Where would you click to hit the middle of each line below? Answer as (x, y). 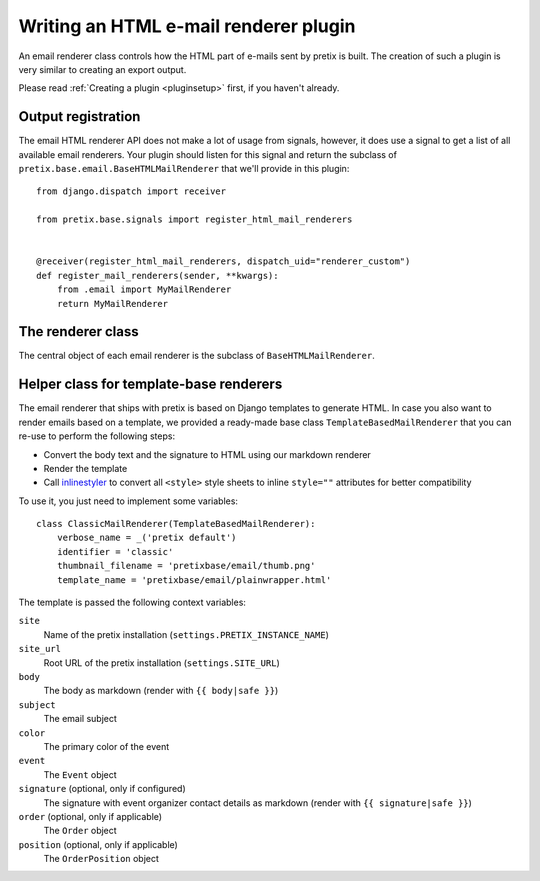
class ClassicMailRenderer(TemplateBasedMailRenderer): (176, 524)
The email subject (80, 719)
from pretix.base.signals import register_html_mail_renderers (194, 219)
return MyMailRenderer (112, 303)
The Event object (80, 774)
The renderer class (78, 331)
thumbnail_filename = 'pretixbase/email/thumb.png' (186, 566)
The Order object (80, 831)
